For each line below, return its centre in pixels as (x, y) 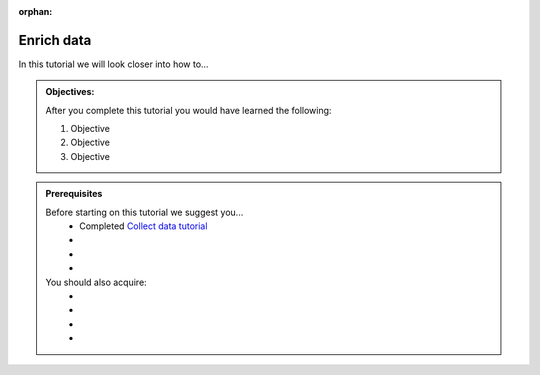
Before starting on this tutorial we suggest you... (144, 212)
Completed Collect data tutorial (143, 226)
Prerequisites (74, 194)
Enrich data (55, 40)
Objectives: (70, 92)
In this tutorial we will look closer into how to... (113, 64)
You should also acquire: (96, 282)
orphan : (35, 11)
